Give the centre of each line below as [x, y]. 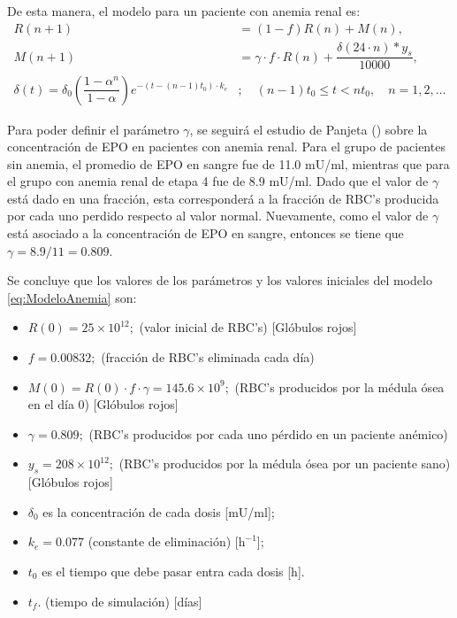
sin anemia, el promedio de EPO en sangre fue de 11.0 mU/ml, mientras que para [228, 163]
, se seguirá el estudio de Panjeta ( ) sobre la [308, 129]
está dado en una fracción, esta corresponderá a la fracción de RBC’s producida [223, 198]
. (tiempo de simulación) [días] [120, 601]
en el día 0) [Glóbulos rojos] [103, 404]
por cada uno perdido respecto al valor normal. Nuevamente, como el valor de [218, 216]
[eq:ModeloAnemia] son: [72, 297]
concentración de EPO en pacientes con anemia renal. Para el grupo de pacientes [226, 147]
